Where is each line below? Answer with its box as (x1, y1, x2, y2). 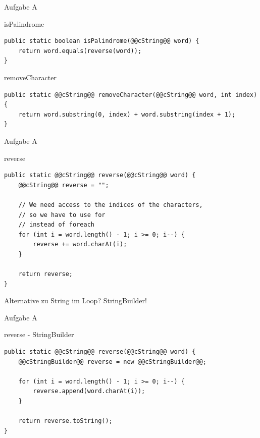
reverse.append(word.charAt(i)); (33, 388, 145, 395)
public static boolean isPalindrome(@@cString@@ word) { (4, 37, 199, 45)
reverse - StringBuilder (4, 329, 74, 340)
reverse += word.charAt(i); (33, 241, 127, 248)
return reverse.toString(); (18, 417, 113, 425)
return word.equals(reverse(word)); (18, 47, 142, 54)
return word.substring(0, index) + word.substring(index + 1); (18, 111, 236, 118)
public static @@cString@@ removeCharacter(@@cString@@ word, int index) (4, 91, 257, 98)
